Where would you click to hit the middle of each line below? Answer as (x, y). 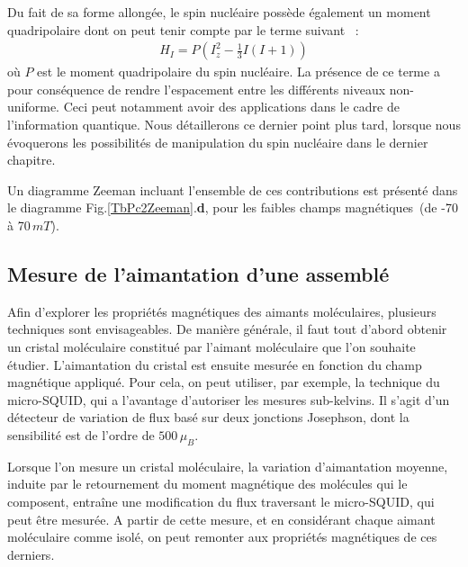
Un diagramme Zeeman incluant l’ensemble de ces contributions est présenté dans (233, 189)
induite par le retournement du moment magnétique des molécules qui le (207, 484)
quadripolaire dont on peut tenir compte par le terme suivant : (183, 29)
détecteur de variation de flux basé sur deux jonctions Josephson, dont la (208, 417)
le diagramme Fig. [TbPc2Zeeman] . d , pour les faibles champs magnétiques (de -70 (233, 207)
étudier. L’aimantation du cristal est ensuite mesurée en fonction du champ (215, 364)
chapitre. (31, 160)
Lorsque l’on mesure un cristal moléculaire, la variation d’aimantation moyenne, (228, 466)
